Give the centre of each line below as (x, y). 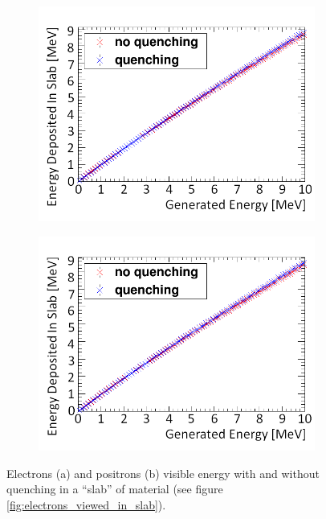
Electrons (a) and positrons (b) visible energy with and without (163, 473)
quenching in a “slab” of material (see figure (115, 489)
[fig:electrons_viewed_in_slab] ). (86, 504)
